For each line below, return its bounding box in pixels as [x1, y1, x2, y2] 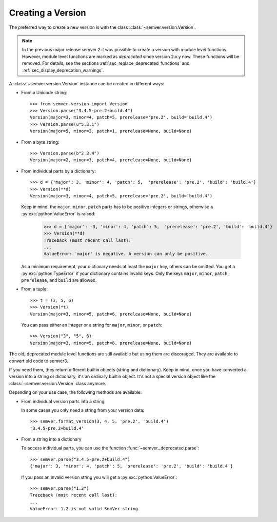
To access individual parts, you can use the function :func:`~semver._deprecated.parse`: [21, 445, 199, 451]
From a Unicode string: [21, 90, 68, 96]
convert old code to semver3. [9, 358, 68, 364]
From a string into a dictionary [21, 436, 81, 442]
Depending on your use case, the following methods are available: [9, 389, 142, 395]
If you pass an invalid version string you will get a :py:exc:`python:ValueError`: [21, 474, 178, 480]
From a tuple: [21, 286, 48, 292]
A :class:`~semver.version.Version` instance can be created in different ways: [9, 80, 164, 86]
